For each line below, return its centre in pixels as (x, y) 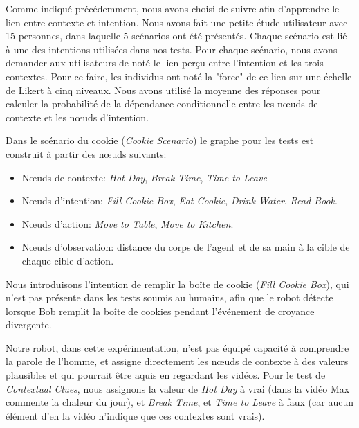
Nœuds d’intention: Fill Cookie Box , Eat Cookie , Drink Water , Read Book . (179, 200)
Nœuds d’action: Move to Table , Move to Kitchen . (128, 223)
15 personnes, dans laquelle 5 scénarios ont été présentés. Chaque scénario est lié (176, 36)
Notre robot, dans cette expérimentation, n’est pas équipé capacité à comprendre (177, 347)
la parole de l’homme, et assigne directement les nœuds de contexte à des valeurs (177, 361)
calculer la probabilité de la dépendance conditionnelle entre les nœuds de (162, 104)
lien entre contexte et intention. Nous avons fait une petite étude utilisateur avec (177, 22)
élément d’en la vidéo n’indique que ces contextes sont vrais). (135, 415)
